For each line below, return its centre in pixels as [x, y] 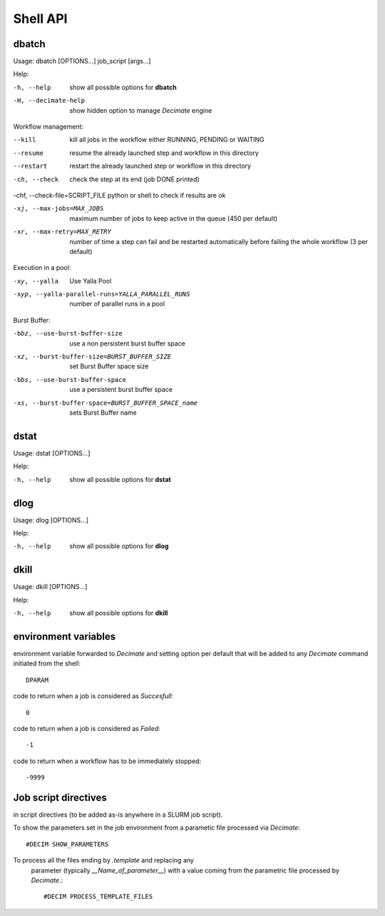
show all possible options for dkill [119, 613]
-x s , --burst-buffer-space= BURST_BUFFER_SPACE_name [106, 403]
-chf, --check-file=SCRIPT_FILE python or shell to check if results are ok [119, 195]
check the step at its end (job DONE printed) [134, 179]
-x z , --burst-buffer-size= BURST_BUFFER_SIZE [92, 357]
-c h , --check [36, 179]
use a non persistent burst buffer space [127, 343]
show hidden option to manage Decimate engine [141, 110]
